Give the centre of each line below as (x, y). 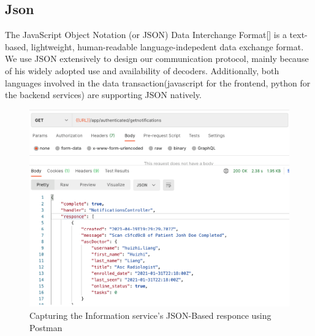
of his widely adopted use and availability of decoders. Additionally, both (142, 70)
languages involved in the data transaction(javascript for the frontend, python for (158, 82)
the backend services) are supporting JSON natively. (104, 95)
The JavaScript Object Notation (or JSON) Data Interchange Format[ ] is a (146, 35)
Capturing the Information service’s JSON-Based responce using (150, 315)
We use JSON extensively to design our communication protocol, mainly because (157, 59)
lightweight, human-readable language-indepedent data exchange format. (167, 46)
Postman (46, 327)
